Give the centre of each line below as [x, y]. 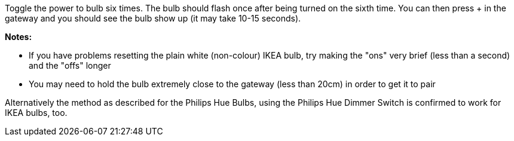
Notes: [19, 37]
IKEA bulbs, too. [36, 113]
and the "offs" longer [70, 65]
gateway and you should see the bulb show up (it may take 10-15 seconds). [153, 18]
